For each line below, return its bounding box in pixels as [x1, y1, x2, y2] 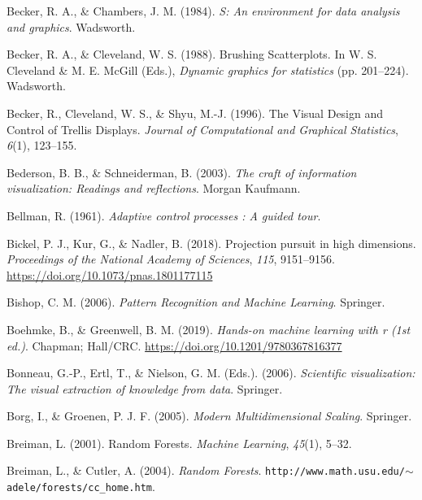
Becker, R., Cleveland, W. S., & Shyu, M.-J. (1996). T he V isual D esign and [7, 104, 384, 121]
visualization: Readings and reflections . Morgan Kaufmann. [7, 180, 301, 197]
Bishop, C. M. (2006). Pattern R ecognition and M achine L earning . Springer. [7, 293, 385, 311]
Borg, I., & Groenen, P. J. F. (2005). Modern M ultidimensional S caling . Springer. [7, 407, 412, 424]
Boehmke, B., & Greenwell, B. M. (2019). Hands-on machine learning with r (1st [7, 320, 411, 337]
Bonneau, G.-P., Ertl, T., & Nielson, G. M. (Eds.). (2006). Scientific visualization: [7, 364, 415, 381]
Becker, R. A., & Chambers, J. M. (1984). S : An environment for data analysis [7, 2, 400, 19]
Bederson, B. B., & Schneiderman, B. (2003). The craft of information [7, 163, 357, 180]
